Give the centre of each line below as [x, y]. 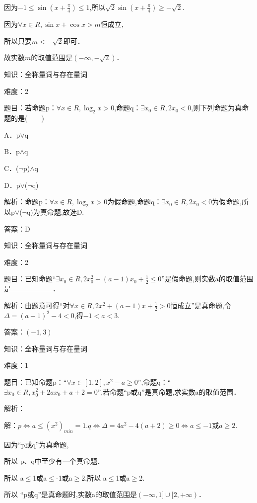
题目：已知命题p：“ [35, 381]
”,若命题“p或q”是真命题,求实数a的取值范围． [169, 391]
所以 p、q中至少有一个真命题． [54, 461]
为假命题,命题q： [134, 202]
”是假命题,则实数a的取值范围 [207, 279]
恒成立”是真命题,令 [201, 305]
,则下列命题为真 [217, 108]
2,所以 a [94, 477]
